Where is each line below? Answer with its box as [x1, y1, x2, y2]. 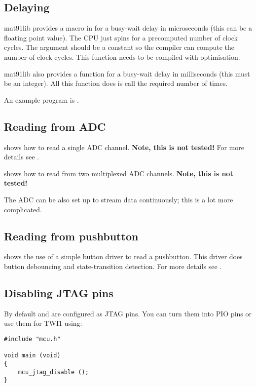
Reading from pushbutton [4, 228, 139, 243]
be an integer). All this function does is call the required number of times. [4, 78, 228, 88]
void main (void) [4, 352, 61, 359]
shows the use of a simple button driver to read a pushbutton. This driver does [4, 251, 243, 262]
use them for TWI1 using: [4, 318, 82, 328]
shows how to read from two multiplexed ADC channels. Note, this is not [4, 168, 233, 178]
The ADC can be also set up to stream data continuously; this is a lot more [4, 194, 233, 204]
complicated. [4, 204, 42, 214]
